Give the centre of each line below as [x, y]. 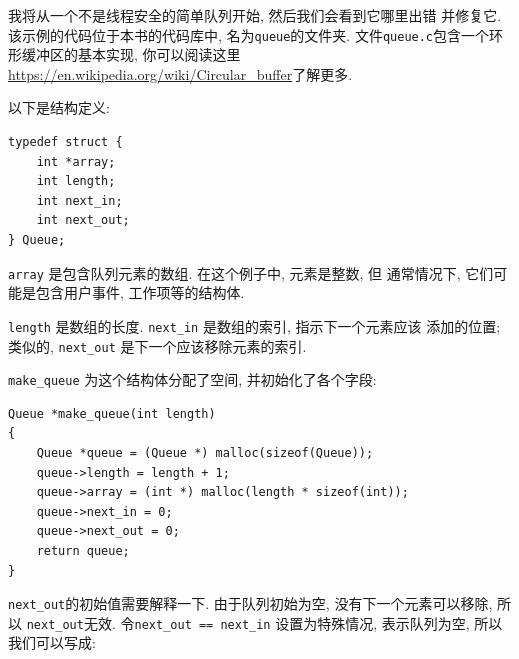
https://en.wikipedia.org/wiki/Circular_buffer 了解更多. [180, 73]
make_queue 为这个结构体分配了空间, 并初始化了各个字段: [192, 379]
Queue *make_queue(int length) [112, 413]
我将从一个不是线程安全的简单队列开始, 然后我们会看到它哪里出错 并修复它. [255, 15]
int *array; [76, 161]
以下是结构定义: [59, 107]
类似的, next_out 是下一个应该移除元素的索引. [157, 345]
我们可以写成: [52, 642]
